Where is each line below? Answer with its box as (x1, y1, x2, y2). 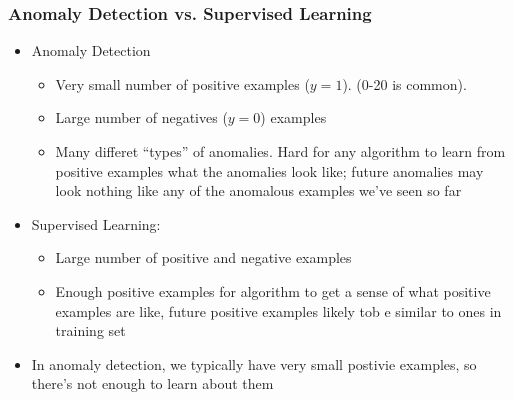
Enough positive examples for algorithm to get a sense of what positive (55, 280, 491, 301)
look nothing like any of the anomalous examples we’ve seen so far (55, 180, 462, 201)
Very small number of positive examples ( (55, 73, 310, 94)
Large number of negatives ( (55, 107, 228, 128)
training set (55, 320, 126, 341)
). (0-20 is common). (342, 73, 467, 94)
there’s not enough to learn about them (31, 373, 274, 394)
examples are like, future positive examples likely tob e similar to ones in (55, 300, 502, 321)
